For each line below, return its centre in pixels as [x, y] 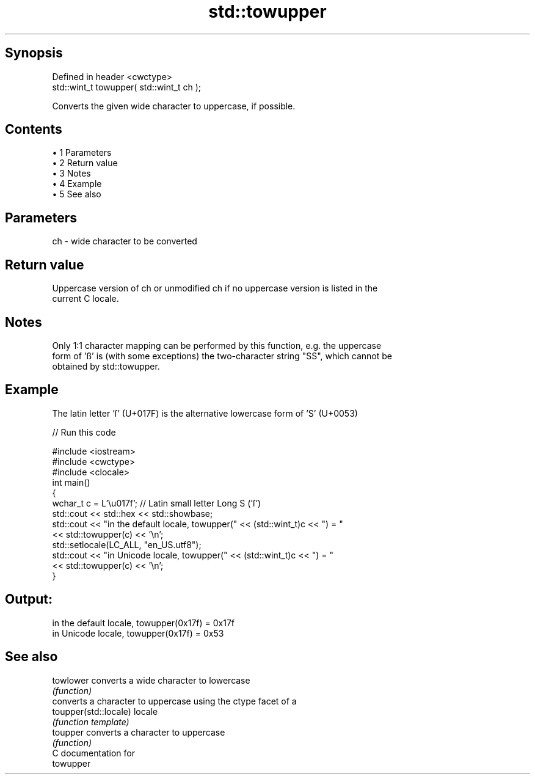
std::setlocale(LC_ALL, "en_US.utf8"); [127, 544]
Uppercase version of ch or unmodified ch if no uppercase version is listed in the [215, 288]
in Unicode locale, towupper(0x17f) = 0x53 [138, 633]
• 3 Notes [71, 174]
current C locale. [86, 299]
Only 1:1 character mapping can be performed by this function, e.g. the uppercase [217, 345]
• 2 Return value [85, 163]
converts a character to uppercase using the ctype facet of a [174, 701]
